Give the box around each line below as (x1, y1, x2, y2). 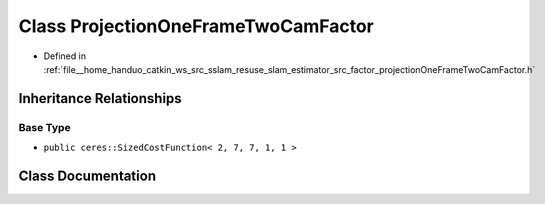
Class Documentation (18, 167, 157, 184)
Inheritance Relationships (18, 90, 182, 107)
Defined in (43, 50, 87, 62)
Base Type (18, 120, 71, 134)
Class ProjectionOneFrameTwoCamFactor (18, 15, 374, 37)
